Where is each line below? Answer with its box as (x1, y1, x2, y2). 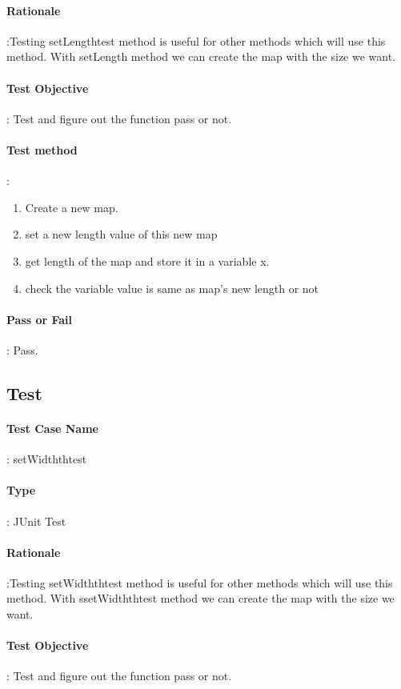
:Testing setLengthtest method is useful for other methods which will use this (6, 32, 386, 49)
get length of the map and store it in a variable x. (25, 252, 270, 269)
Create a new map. (25, 198, 118, 215)
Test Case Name (6, 419, 98, 436)
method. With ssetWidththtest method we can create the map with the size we (6, 590, 395, 607)
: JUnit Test (6, 512, 66, 529)
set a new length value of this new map (25, 226, 218, 242)
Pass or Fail (6, 310, 73, 327)
